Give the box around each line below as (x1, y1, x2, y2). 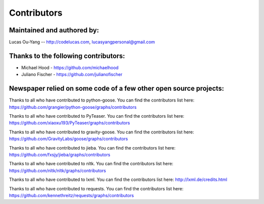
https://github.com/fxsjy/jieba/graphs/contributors (9, 152, 110, 157)
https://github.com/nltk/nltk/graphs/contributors (9, 167, 106, 174)
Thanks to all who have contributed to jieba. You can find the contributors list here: (9, 145, 176, 151)
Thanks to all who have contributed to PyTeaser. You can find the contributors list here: (9, 113, 184, 119)
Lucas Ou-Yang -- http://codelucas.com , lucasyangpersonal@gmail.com (9, 39, 155, 45)
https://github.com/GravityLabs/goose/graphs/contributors (9, 136, 128, 142)
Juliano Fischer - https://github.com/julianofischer (21, 72, 123, 77)
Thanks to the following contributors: (9, 51, 125, 60)
